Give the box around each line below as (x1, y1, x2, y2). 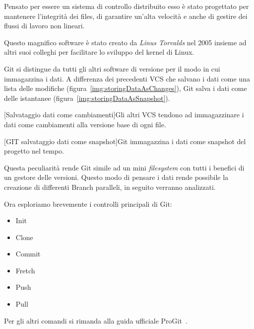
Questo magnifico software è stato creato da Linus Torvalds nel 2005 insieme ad (4, 37, 247, 47)
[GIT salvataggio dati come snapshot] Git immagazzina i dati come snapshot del (4, 136, 246, 146)
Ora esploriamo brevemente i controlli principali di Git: (4, 198, 172, 209)
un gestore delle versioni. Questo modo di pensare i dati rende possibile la (4, 172, 229, 182)
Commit (15, 248, 41, 259)
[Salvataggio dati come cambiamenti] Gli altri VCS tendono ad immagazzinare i (4, 109, 244, 120)
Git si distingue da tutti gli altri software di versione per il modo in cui (4, 63, 220, 74)
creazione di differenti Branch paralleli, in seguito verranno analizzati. (4, 181, 216, 192)
